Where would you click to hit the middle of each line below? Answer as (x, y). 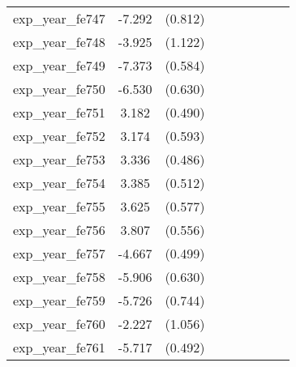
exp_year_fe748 (59, 42)
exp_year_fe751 (59, 112)
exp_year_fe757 (59, 253)
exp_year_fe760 (59, 324)
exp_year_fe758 (59, 277)
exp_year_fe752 (59, 136)
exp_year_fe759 (59, 300)
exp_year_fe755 (59, 206)
